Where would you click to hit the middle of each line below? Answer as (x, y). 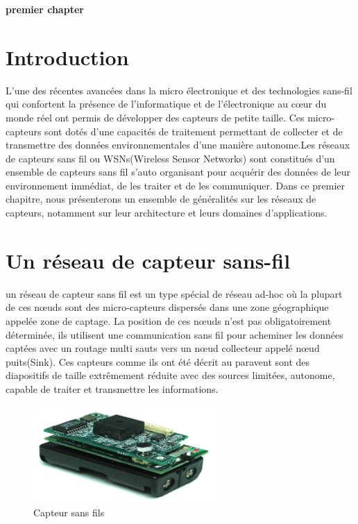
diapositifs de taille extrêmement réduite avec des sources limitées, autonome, (170, 375)
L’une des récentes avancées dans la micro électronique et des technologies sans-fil (179, 90)
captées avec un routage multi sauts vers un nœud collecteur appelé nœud (163, 348)
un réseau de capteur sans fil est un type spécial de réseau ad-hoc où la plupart (174, 293)
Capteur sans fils (69, 512)
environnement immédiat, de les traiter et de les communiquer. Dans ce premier (176, 185)
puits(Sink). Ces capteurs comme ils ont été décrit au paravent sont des (158, 361)
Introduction (67, 57)
